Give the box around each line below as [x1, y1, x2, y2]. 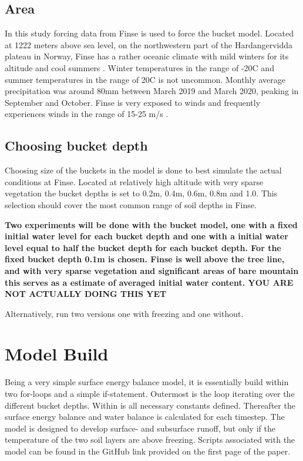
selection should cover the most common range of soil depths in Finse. [5, 198, 257, 211]
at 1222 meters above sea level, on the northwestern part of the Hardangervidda [5, 38, 293, 51]
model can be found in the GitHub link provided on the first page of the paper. [5, 445, 291, 457]
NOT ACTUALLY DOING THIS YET [5, 288, 167, 300]
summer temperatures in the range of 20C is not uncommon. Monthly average [5, 73, 285, 85]
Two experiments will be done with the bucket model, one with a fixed [5, 218, 298, 230]
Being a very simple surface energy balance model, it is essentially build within [5, 376, 289, 388]
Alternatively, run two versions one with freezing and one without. [5, 307, 244, 319]
